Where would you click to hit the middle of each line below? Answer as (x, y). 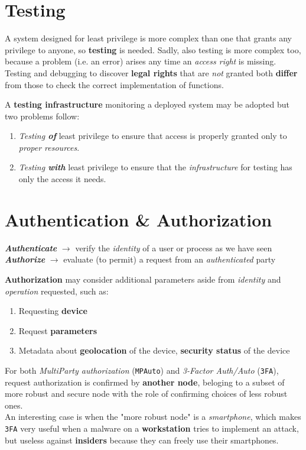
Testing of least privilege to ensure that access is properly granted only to (153, 136)
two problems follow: (42, 116)
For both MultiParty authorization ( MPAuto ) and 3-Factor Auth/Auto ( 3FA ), (142, 370)
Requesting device (53, 311)
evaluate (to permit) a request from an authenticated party (170, 259)
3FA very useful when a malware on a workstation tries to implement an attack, (152, 428)
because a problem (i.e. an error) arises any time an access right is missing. (141, 61)
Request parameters (58, 330)
